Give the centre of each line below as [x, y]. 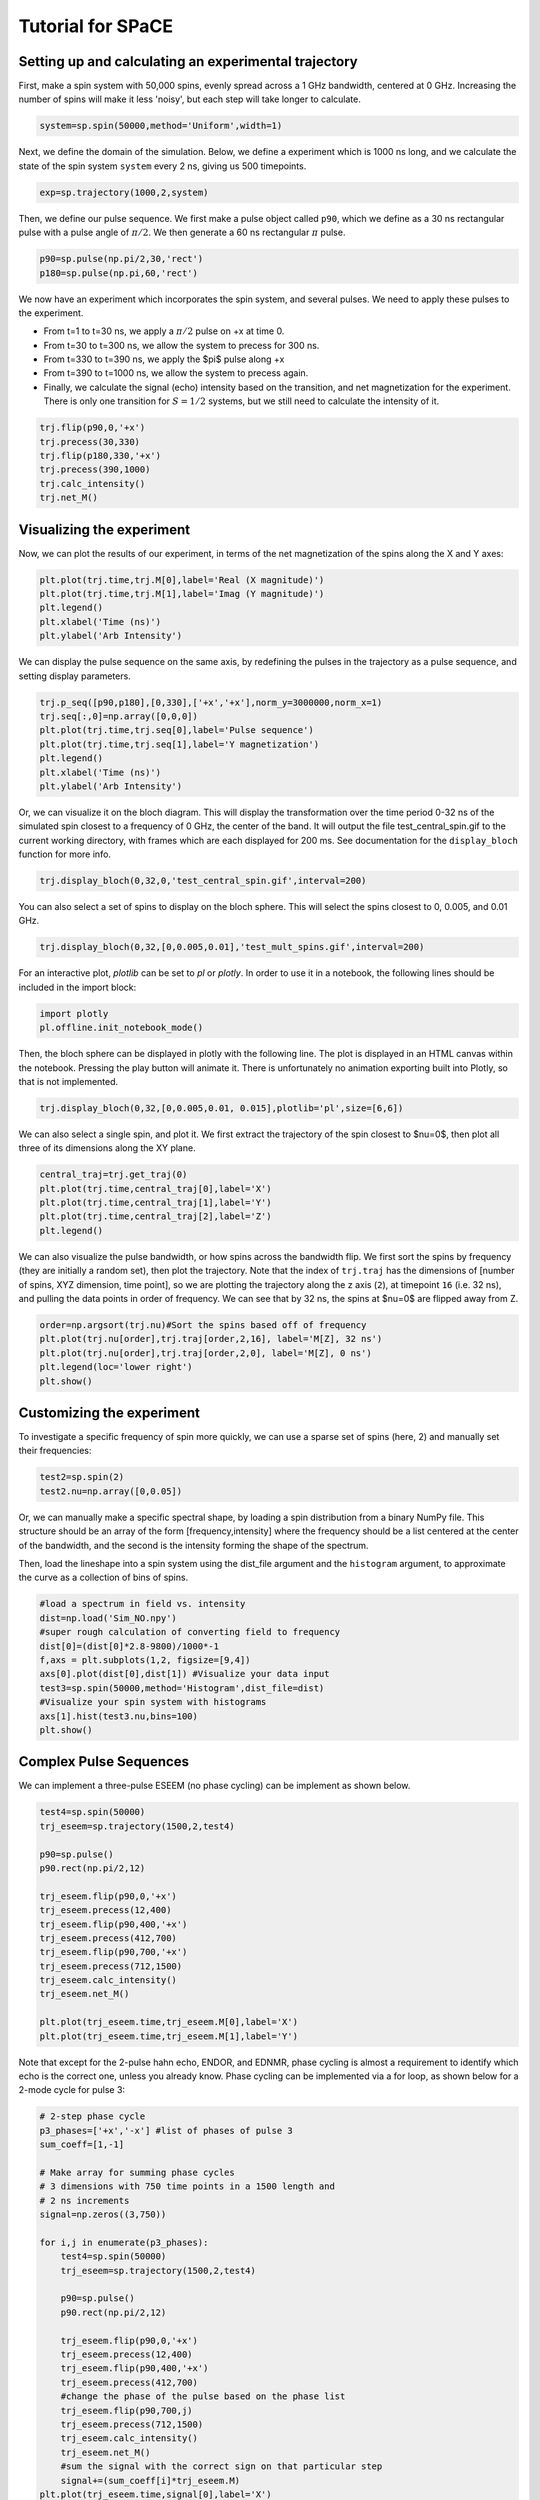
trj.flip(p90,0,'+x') [92, 428]
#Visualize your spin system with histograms [153, 1702]
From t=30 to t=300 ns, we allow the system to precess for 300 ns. [181, 345]
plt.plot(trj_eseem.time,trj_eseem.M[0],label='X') [169, 2022]
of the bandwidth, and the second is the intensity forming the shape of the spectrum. [193, 1545]
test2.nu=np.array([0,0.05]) [111, 1491]
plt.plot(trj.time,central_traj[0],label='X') [155, 1188]
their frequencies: [55, 1451]
